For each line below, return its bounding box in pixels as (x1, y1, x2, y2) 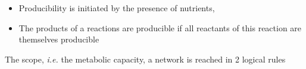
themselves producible (18, 33, 99, 45)
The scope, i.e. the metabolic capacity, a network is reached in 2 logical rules (5, 52, 286, 65)
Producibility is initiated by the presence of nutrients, (18, 2, 215, 14)
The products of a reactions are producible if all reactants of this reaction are (18, 21, 302, 34)
